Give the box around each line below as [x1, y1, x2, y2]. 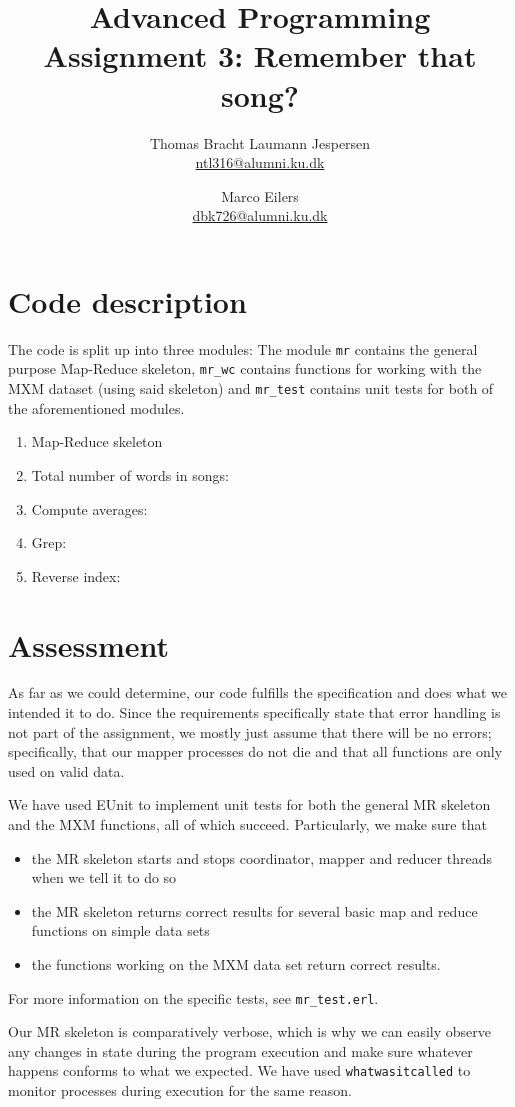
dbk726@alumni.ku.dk [192, 205, 328, 226]
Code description [8, 280, 247, 321]
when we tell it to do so [31, 867, 177, 888]
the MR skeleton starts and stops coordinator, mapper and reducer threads [31, 847, 493, 868]
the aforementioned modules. [8, 397, 185, 418]
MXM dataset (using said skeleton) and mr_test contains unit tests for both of [8, 378, 494, 399]
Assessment [8, 624, 170, 665]
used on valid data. [8, 760, 125, 781]
